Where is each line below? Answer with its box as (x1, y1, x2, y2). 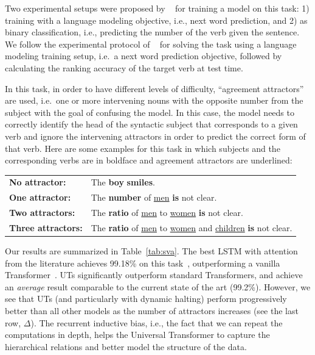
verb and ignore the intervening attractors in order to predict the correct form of (5, 129, 306, 142)
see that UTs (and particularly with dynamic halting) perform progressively (5, 292, 287, 305)
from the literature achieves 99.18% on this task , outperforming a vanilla (5, 256, 280, 269)
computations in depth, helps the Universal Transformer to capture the (5, 328, 270, 341)
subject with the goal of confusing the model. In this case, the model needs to (5, 106, 294, 118)
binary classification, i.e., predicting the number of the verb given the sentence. (5, 26, 300, 38)
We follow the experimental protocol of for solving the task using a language (5, 37, 297, 50)
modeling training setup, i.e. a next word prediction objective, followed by (5, 49, 282, 62)
